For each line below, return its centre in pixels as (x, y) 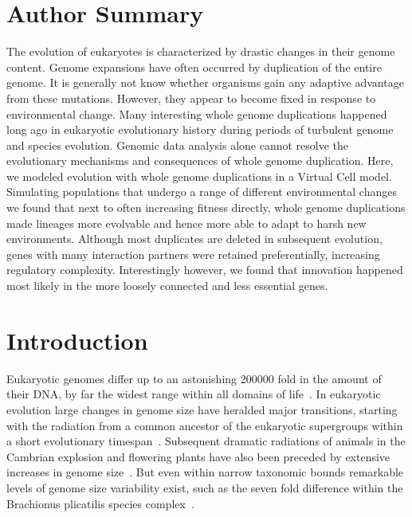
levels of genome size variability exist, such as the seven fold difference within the (205, 487)
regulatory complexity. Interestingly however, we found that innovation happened (205, 270)
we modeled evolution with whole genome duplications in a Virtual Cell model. (199, 176)
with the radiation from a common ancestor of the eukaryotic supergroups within (205, 425)
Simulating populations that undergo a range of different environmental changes (202, 192)
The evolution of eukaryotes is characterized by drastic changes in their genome (201, 51)
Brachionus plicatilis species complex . (100, 503)
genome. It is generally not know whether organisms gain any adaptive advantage (205, 82)
